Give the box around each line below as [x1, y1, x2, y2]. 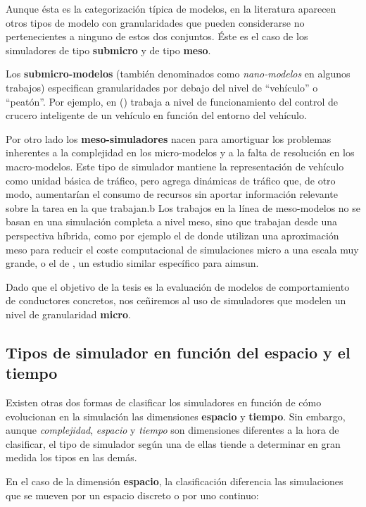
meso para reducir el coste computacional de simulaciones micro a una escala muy [6, 242, 359, 256]
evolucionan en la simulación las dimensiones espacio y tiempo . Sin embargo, [6, 408, 346, 423]
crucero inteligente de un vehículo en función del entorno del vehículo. [6, 108, 307, 123]
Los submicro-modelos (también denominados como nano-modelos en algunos [6, 66, 351, 81]
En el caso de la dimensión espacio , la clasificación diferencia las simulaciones [6, 474, 343, 489]
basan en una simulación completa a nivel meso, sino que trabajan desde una [6, 214, 337, 229]
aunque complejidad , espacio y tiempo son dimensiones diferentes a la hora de [6, 423, 339, 437]
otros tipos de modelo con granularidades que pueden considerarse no [6, 15, 305, 30]
